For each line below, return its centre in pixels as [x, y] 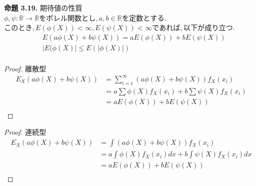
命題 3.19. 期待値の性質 [43, 8]
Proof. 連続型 [25, 132]
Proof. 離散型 [25, 68]
